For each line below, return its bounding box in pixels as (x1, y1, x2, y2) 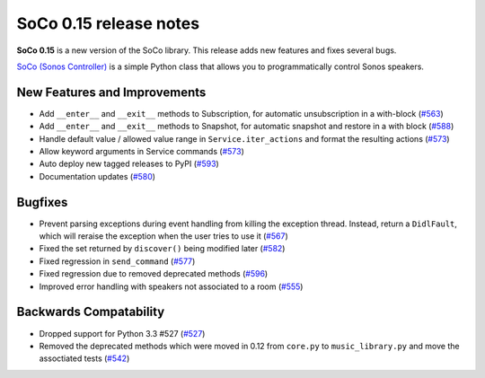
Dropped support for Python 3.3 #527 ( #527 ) (39, 328, 206, 338)
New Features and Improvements (16, 84, 207, 100)
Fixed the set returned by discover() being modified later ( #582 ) (39, 243, 286, 254)
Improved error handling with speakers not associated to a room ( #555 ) (39, 281, 304, 292)
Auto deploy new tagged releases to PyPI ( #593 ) (39, 158, 219, 170)
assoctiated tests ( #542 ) (39, 353, 130, 364)
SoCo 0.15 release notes (16, 13, 200, 33)
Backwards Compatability (16, 304, 165, 320)
